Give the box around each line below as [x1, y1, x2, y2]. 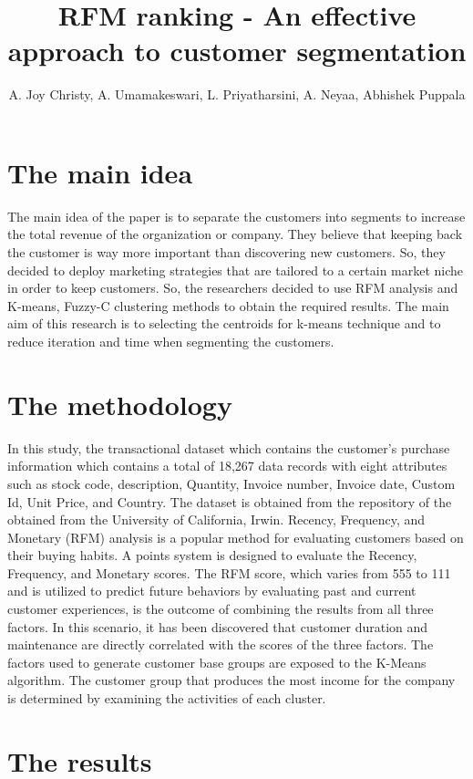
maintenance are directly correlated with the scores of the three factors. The [7, 635, 434, 654]
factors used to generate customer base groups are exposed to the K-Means [7, 652, 427, 671]
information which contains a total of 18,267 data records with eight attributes [7, 456, 447, 475]
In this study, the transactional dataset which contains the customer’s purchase [7, 438, 450, 457]
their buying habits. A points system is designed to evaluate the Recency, [7, 545, 417, 565]
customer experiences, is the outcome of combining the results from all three [7, 599, 434, 618]
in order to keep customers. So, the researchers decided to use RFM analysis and [7, 278, 458, 297]
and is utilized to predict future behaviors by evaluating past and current [7, 581, 416, 600]
